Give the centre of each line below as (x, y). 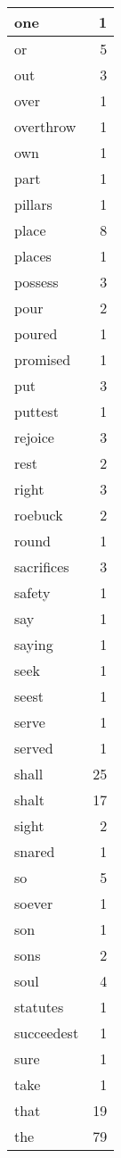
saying (34, 644)
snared (35, 851)
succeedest (47, 1033)
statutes (39, 1007)
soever (34, 903)
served (34, 748)
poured (36, 333)
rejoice (34, 437)
